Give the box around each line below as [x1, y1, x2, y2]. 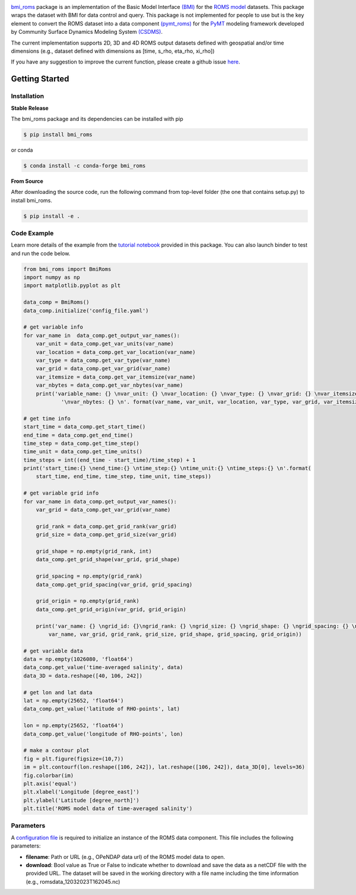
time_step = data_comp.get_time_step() [23, 439, 139, 447]
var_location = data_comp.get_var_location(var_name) [36, 349, 196, 355]
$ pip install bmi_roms [23, 131, 93, 138]
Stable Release [11, 104, 49, 112]
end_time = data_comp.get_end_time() [23, 432, 133, 438]
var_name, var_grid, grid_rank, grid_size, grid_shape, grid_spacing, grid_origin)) [48, 630, 302, 638]
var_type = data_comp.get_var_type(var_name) [36, 357, 171, 364]
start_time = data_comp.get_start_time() [23, 423, 146, 430]
